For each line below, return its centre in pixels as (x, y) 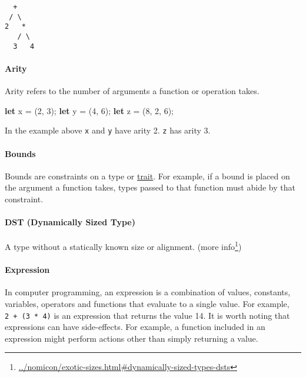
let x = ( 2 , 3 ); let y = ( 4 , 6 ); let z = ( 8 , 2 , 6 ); (89, 110)
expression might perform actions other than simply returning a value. (132, 338)
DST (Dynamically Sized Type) (70, 222)
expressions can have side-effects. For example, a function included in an (135, 327)
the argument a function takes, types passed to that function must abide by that (150, 187)
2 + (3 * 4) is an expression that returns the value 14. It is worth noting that (147, 315)
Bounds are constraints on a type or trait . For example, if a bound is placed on (147, 176)
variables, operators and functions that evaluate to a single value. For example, (147, 303)
